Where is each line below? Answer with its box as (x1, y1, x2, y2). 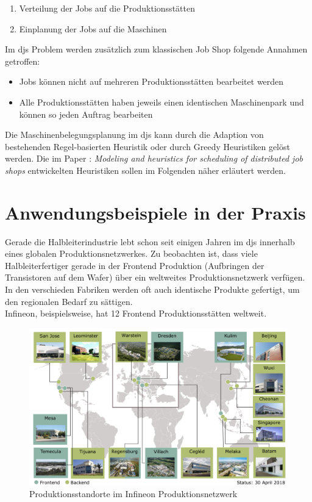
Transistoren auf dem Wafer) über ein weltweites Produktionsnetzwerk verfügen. (5, 271, 305, 284)
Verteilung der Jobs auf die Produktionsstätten (19, 2, 195, 14)
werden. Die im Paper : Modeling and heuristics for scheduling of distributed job (5, 152, 303, 165)
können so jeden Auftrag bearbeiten (19, 107, 153, 120)
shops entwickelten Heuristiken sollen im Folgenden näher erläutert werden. (5, 163, 286, 176)
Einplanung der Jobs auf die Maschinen (19, 22, 167, 35)
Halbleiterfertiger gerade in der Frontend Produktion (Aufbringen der (5, 259, 264, 271)
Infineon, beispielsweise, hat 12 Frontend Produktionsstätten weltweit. (5, 307, 267, 320)
